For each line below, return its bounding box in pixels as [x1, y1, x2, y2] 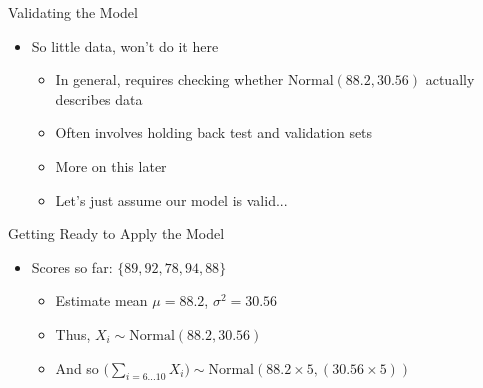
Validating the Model [8, 2, 138, 22]
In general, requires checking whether [55, 69, 284, 90]
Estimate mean [55, 290, 148, 311]
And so [55, 357, 99, 378]
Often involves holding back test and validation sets [55, 122, 373, 143]
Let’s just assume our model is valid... [55, 189, 288, 210]
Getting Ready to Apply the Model [8, 223, 225, 244]
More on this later [55, 155, 167, 176]
